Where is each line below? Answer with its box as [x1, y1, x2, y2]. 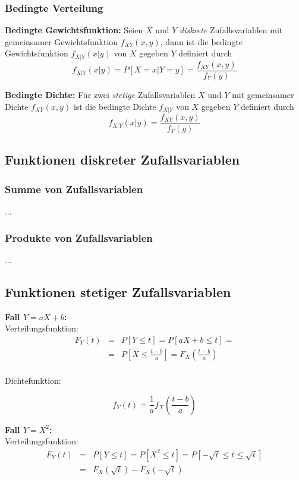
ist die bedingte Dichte [73, 100, 156, 112]
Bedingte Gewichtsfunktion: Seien [5, 24, 143, 36]
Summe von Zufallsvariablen [5, 181, 143, 196]
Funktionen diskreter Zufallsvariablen [5, 150, 240, 169]
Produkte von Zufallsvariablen [5, 230, 153, 245]
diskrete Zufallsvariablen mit [180, 24, 283, 36]
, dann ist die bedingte [160, 35, 243, 48]
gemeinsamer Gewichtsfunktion [5, 35, 118, 48]
